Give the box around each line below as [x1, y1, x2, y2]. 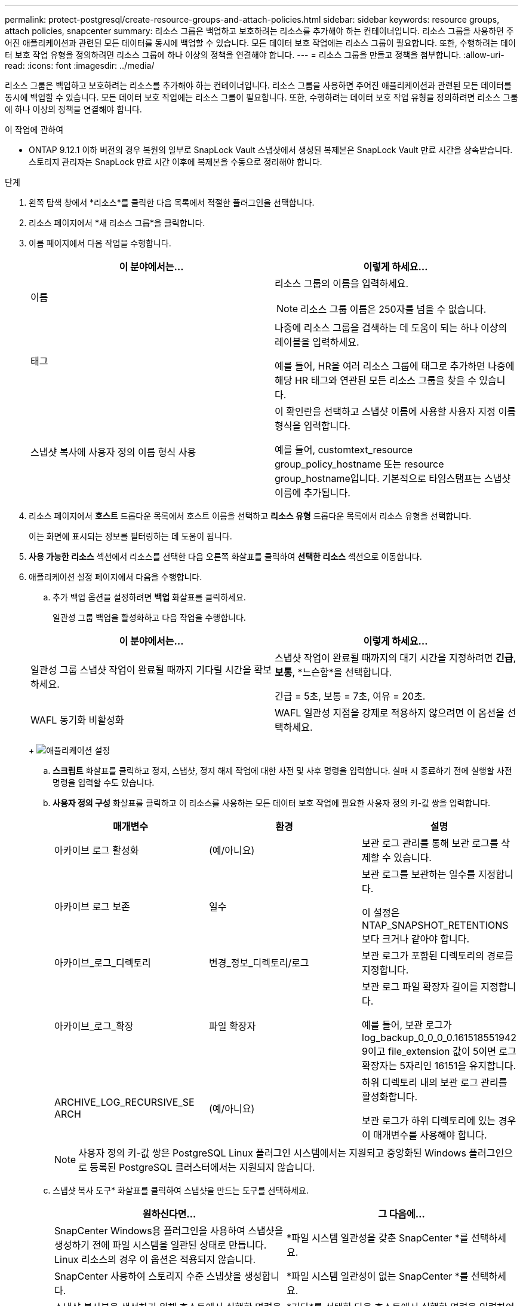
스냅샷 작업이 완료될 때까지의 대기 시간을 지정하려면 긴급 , [275, 652, 516, 664]
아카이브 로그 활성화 [54, 844, 139, 856]
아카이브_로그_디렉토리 [54, 957, 151, 969]
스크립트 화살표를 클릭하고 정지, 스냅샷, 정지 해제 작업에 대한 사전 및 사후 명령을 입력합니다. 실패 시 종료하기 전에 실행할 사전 [53, 765, 512, 776]
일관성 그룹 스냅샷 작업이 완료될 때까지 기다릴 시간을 [30, 664, 252, 676]
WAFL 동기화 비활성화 [30, 714, 124, 726]
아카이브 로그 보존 [54, 901, 130, 913]
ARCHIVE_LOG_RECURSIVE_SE [54, 1096, 195, 1108]
